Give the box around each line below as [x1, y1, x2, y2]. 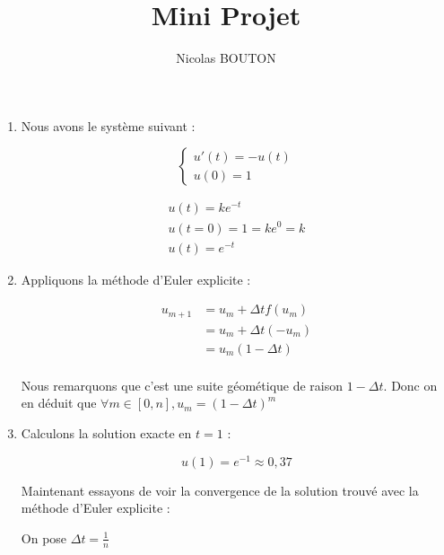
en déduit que [21, 393, 97, 412]
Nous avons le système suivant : [21, 116, 196, 135]
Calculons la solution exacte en [21, 424, 192, 442]
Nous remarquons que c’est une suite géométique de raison [21, 375, 344, 394]
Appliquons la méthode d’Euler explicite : [21, 269, 251, 288]
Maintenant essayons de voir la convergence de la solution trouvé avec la [21, 480, 419, 499]
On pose [21, 528, 67, 547]
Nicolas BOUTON [176, 48, 276, 67]
